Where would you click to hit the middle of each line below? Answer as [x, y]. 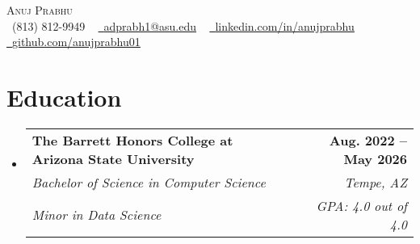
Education [64, 97]
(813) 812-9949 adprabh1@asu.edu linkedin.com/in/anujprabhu [183, 25]
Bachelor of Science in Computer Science [149, 182]
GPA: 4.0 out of [361, 205]
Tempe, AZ [376, 182]
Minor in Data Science [97, 215]
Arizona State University [113, 158]
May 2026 [375, 158]
